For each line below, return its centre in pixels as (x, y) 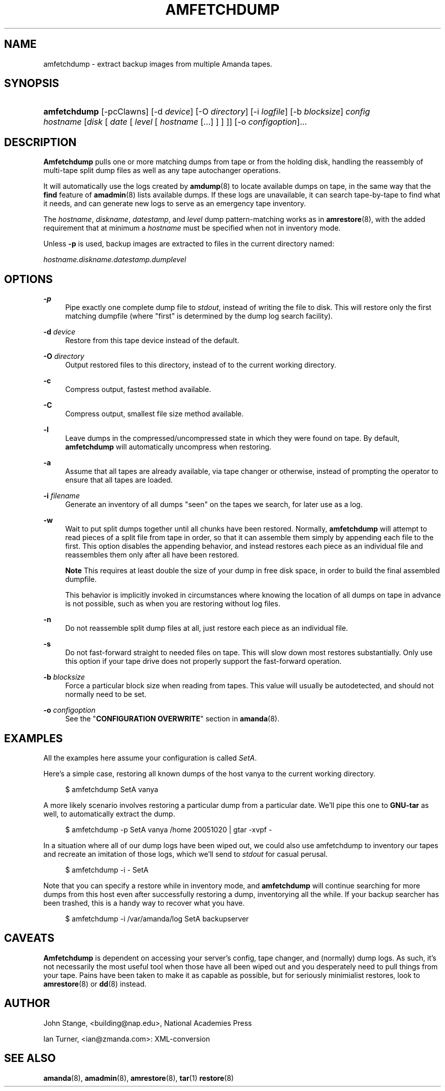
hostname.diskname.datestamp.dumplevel (115, 260)
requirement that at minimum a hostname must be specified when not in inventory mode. (192, 228)
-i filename (61, 496)
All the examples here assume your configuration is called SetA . (150, 758)
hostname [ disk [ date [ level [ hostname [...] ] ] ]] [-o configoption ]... (175, 122)
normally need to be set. (106, 694)
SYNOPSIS (32, 83)
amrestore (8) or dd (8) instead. (95, 984)
